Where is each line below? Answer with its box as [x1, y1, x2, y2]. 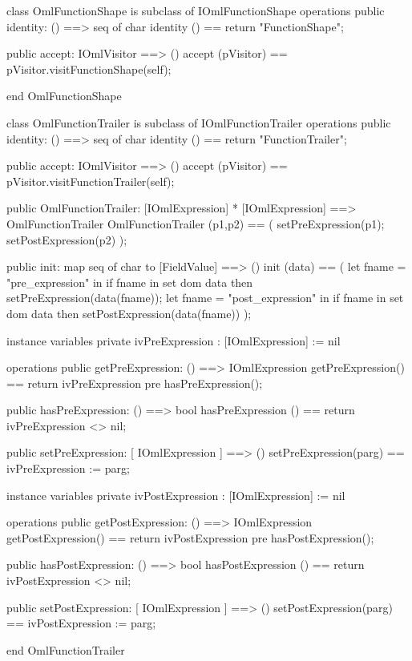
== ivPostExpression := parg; [6, 615, 156, 631]
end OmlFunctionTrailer [6, 641, 125, 658]
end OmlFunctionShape [6, 87, 122, 104]
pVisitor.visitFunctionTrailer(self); [6, 172, 175, 189]
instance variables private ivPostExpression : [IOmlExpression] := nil [6, 486, 345, 503]
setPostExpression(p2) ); [6, 231, 127, 248]
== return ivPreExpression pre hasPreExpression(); [6, 374, 263, 391]
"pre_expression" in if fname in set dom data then [6, 273, 253, 290]
